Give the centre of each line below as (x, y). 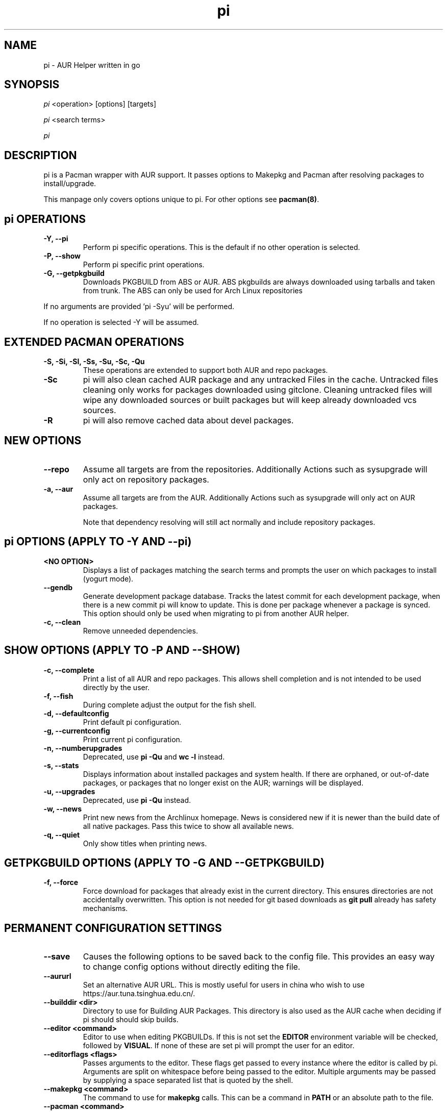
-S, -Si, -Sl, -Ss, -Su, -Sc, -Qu (94, 361)
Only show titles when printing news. (145, 843)
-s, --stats (61, 765)
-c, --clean (62, 622)
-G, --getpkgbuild (74, 273)
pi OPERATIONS (45, 219)
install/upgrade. (70, 184)
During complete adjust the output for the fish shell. (169, 704)
